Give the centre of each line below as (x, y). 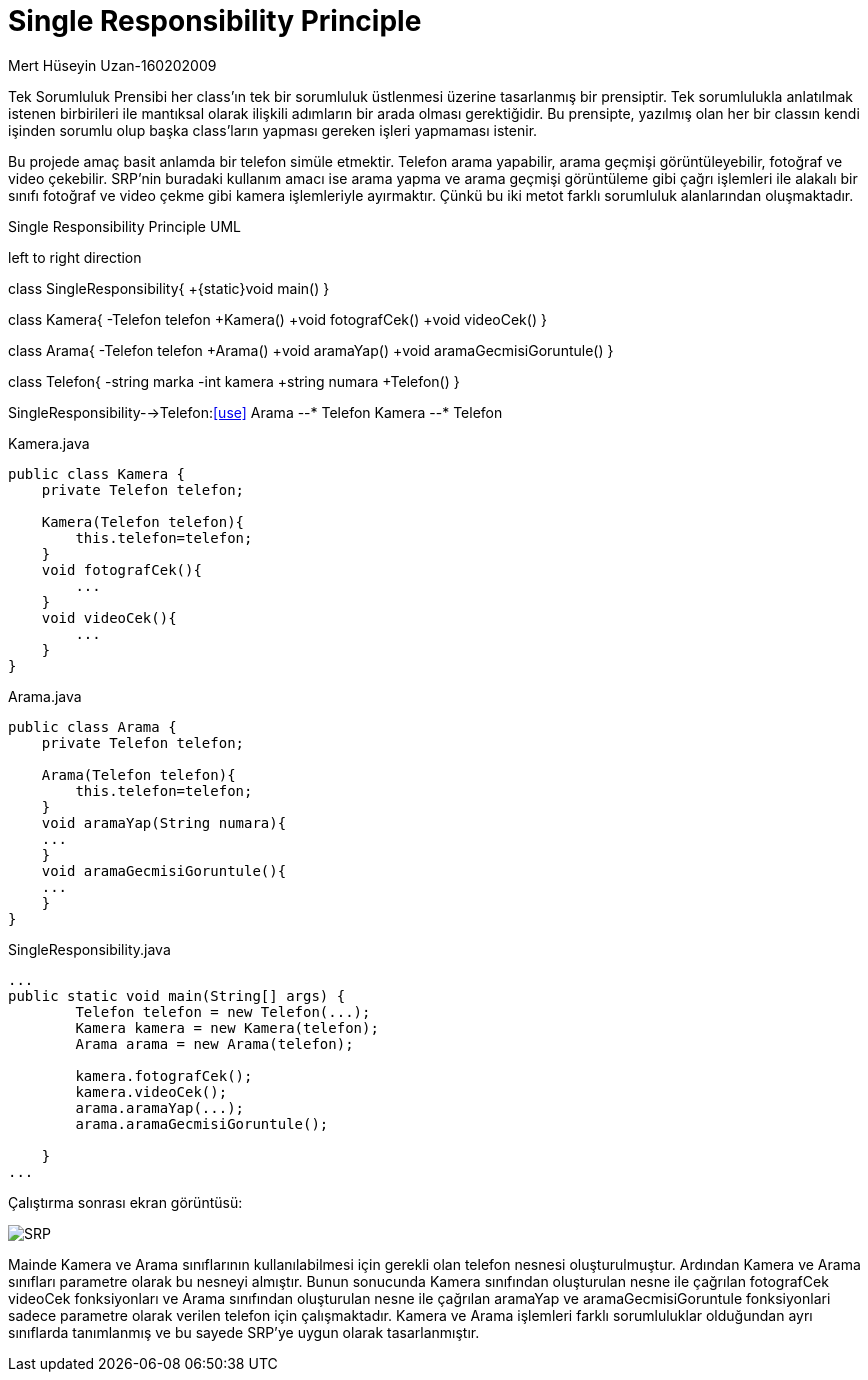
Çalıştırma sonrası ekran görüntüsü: (125, 1202)
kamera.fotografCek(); (164, 1075)
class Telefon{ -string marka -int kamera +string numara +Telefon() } (234, 381)
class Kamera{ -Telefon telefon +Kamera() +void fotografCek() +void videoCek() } (277, 319)
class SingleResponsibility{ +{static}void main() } (169, 288)
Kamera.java (49, 443)
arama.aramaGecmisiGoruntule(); (202, 1123)
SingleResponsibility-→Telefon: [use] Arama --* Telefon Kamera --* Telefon (255, 412)
